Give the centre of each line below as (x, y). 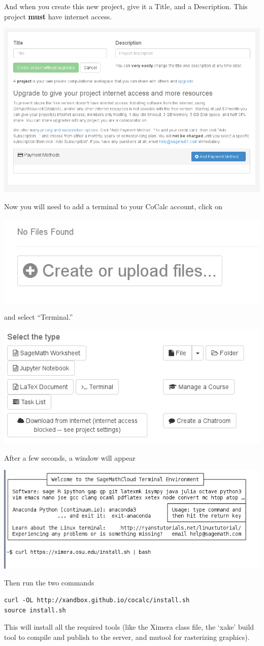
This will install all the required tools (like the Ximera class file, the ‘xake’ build (129, 627)
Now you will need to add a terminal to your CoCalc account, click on (113, 206)
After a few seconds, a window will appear (70, 457)
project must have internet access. (58, 16)
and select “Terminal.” (39, 317)
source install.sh (35, 610)
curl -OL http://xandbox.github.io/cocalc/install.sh (97, 600)
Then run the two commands (49, 583)
